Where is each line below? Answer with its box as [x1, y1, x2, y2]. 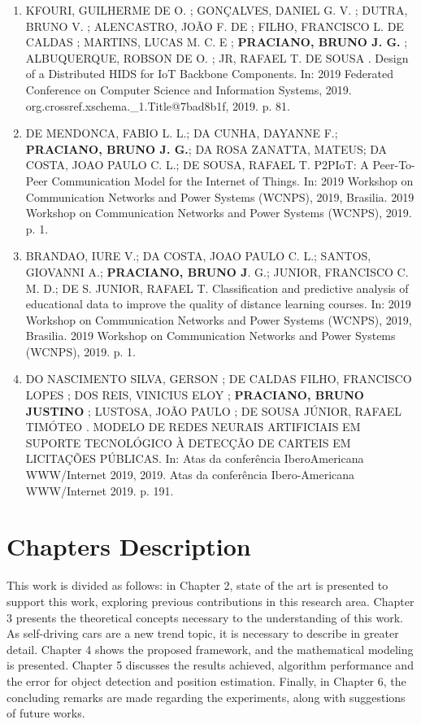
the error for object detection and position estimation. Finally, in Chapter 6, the [7, 672, 406, 689]
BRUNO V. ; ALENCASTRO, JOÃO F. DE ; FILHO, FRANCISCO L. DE [25, 17, 404, 34]
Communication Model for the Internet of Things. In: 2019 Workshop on [51, 172, 414, 189]
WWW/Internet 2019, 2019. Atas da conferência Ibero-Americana [25, 466, 355, 483]
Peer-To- [372, 156, 415, 173]
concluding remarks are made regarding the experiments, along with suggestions [7, 688, 406, 705]
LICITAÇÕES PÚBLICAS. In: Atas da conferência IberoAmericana [25, 450, 364, 467]
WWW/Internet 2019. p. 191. [25, 482, 174, 499]
